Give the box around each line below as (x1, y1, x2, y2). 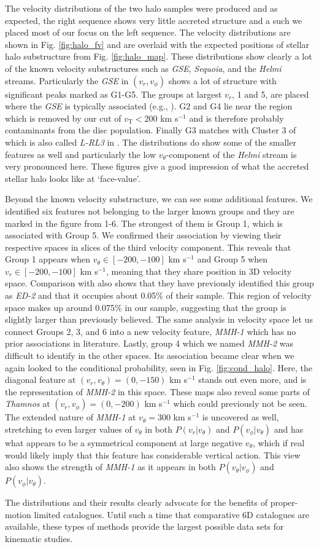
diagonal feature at (5, 373, 76, 386)
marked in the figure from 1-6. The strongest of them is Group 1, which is (5, 216, 283, 229)
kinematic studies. (5, 532, 73, 545)
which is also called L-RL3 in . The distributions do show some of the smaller (5, 135, 296, 148)
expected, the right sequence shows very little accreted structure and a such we (5, 14, 302, 26)
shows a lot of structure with (168, 74, 277, 87)
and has (274, 423, 304, 435)
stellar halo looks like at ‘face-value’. (5, 171, 140, 184)
